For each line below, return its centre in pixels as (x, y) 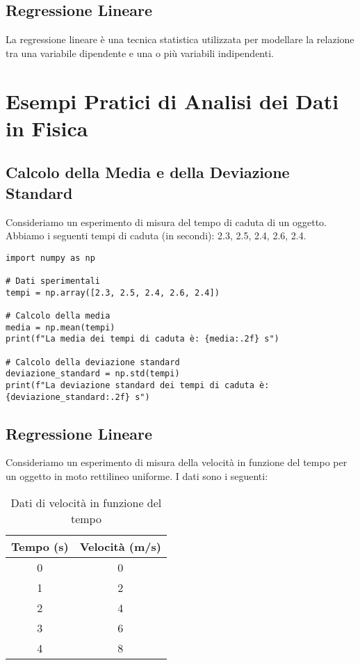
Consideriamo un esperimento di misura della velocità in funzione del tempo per (177, 462)
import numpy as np (50, 258)
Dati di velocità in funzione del (86, 502)
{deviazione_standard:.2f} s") (78, 397)
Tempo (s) (40, 546)
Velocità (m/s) (120, 546)
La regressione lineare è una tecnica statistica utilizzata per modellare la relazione (180, 39)
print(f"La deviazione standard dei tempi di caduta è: (138, 385)
